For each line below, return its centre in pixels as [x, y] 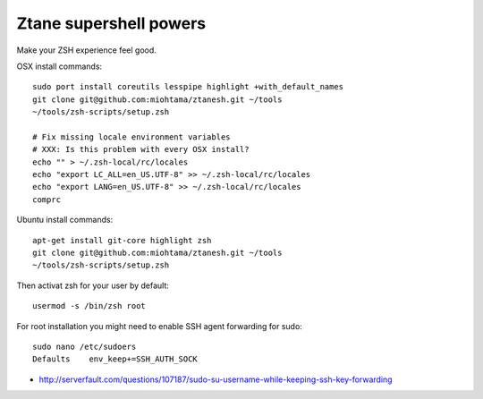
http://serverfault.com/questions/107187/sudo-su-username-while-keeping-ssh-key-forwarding [216, 379]
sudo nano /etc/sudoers [85, 346]
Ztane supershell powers [111, 23]
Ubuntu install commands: [65, 220]
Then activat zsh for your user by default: [93, 285]
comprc [47, 199]
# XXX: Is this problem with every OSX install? [141, 149]
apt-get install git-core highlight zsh [122, 240]
